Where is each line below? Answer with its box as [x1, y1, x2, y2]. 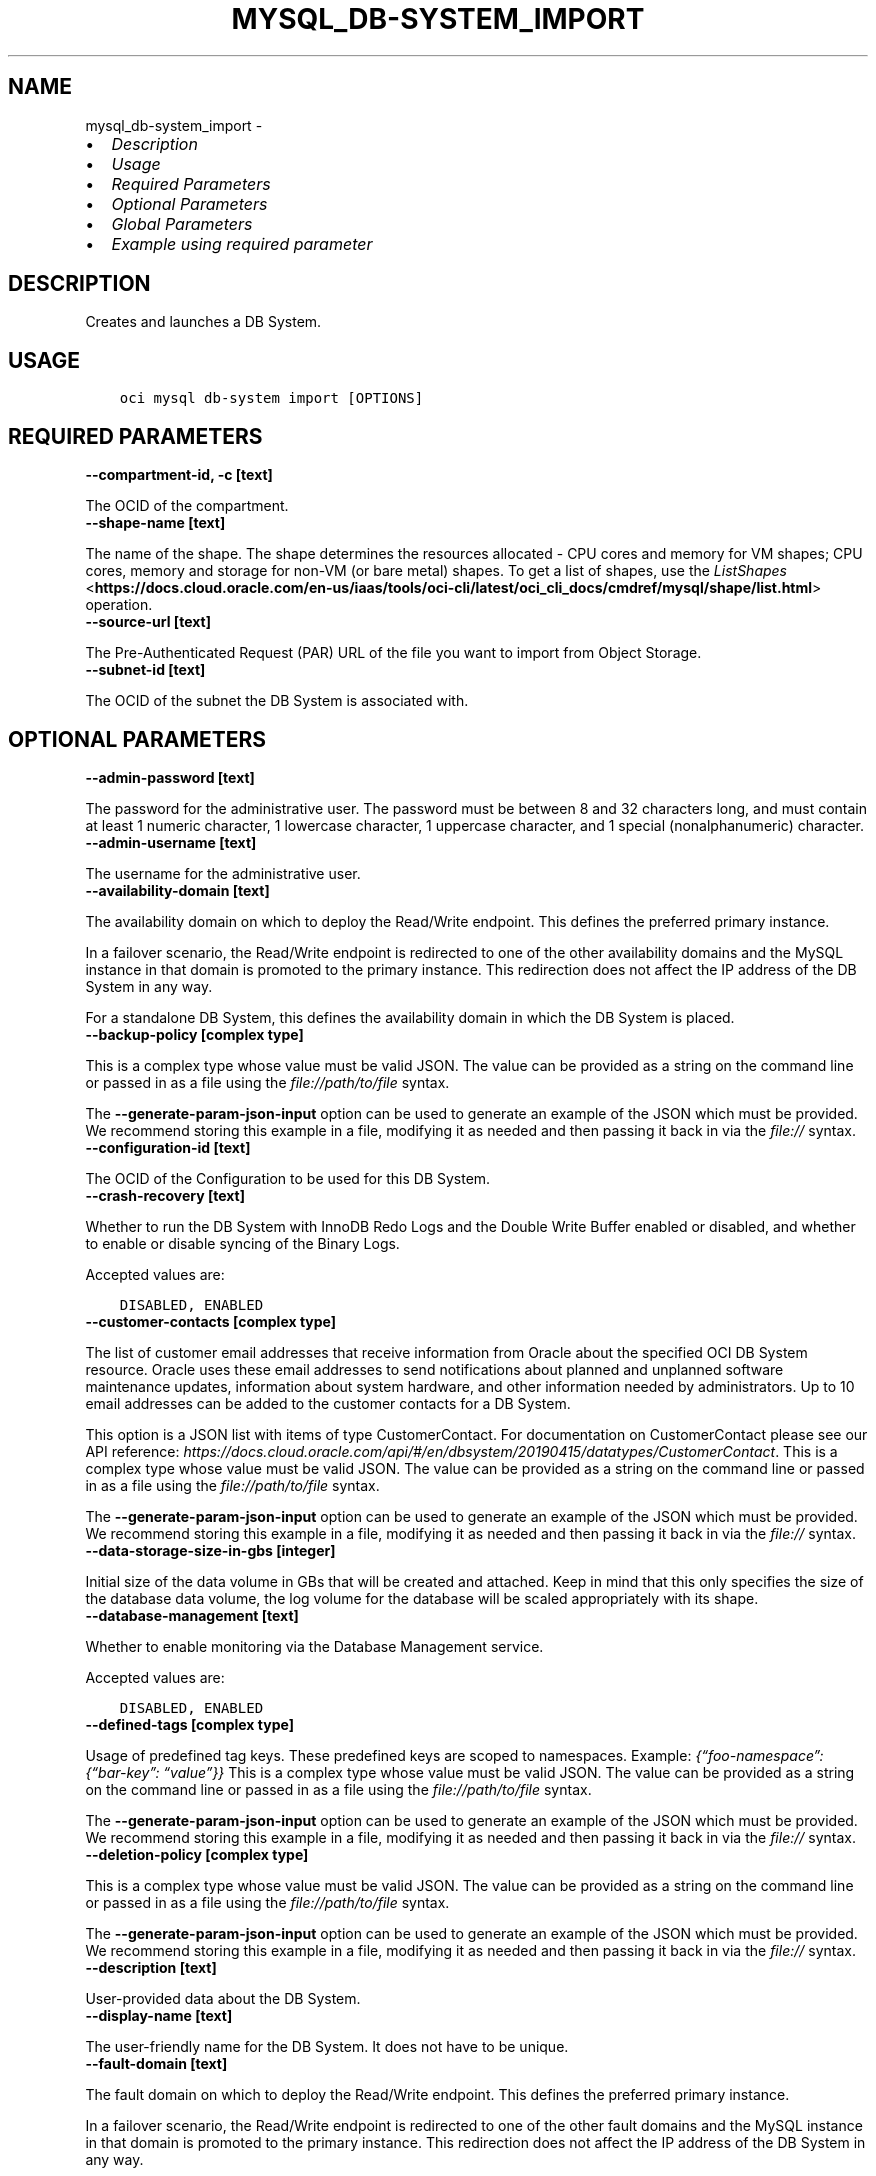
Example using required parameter [111, 233, 373, 254]
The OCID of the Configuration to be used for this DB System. [85, 1169, 491, 1187]
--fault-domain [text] [85, 2054, 228, 2072]
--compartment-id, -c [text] [85, 466, 273, 484]
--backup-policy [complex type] [85, 1025, 304, 1043]
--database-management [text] [85, 1606, 299, 1624]
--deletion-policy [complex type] [85, 1845, 309, 1863]
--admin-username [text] [85, 833, 257, 851]
